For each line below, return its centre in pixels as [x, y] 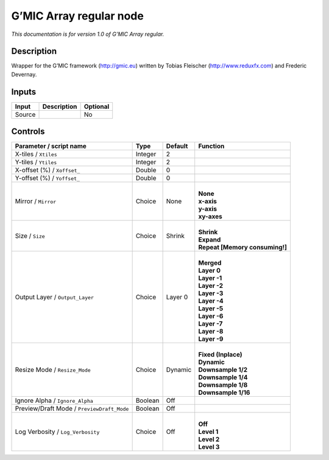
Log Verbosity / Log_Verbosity [57, 432]
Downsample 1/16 [224, 392]
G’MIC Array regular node [78, 16]
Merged [210, 263]
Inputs [24, 92]
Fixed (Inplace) [221, 355]
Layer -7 [210, 324]
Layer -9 [211, 339]
